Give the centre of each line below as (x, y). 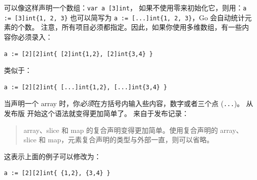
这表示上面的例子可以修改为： (52, 156)
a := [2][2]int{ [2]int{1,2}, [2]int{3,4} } (78, 54)
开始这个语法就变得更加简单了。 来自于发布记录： (108, 113)
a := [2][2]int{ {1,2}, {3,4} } (57, 173)
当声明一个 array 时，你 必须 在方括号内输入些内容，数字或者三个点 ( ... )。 (124, 103)
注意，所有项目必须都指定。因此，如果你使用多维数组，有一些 (141, 27)
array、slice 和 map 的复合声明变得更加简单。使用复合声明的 (121, 130)
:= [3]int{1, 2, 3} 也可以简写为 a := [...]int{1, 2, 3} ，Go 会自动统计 (125, 17)
